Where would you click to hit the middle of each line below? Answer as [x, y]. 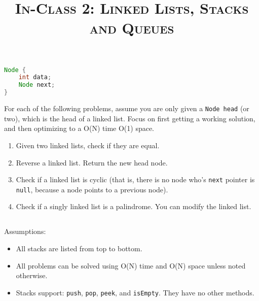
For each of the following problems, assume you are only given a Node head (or [127, 108]
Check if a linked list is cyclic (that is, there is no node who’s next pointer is [135, 179]
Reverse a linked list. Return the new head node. [92, 162]
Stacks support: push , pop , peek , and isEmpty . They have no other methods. [135, 292]
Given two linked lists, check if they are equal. [88, 145]
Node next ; [37, 85]
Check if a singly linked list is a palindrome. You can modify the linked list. [134, 206]
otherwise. [32, 275]
